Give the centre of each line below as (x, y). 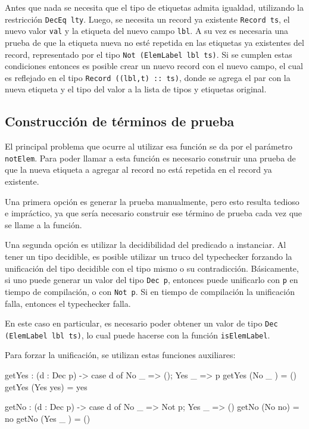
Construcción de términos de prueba (120, 121)
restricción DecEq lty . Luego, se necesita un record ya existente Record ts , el (147, 19)
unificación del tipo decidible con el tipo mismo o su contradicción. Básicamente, (152, 268)
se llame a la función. (43, 224)
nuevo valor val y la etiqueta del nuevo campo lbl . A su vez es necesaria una (147, 31)
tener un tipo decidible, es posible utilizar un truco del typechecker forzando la (149, 257)
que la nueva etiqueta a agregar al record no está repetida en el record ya (138, 170)
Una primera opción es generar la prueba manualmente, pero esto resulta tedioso (152, 201)
